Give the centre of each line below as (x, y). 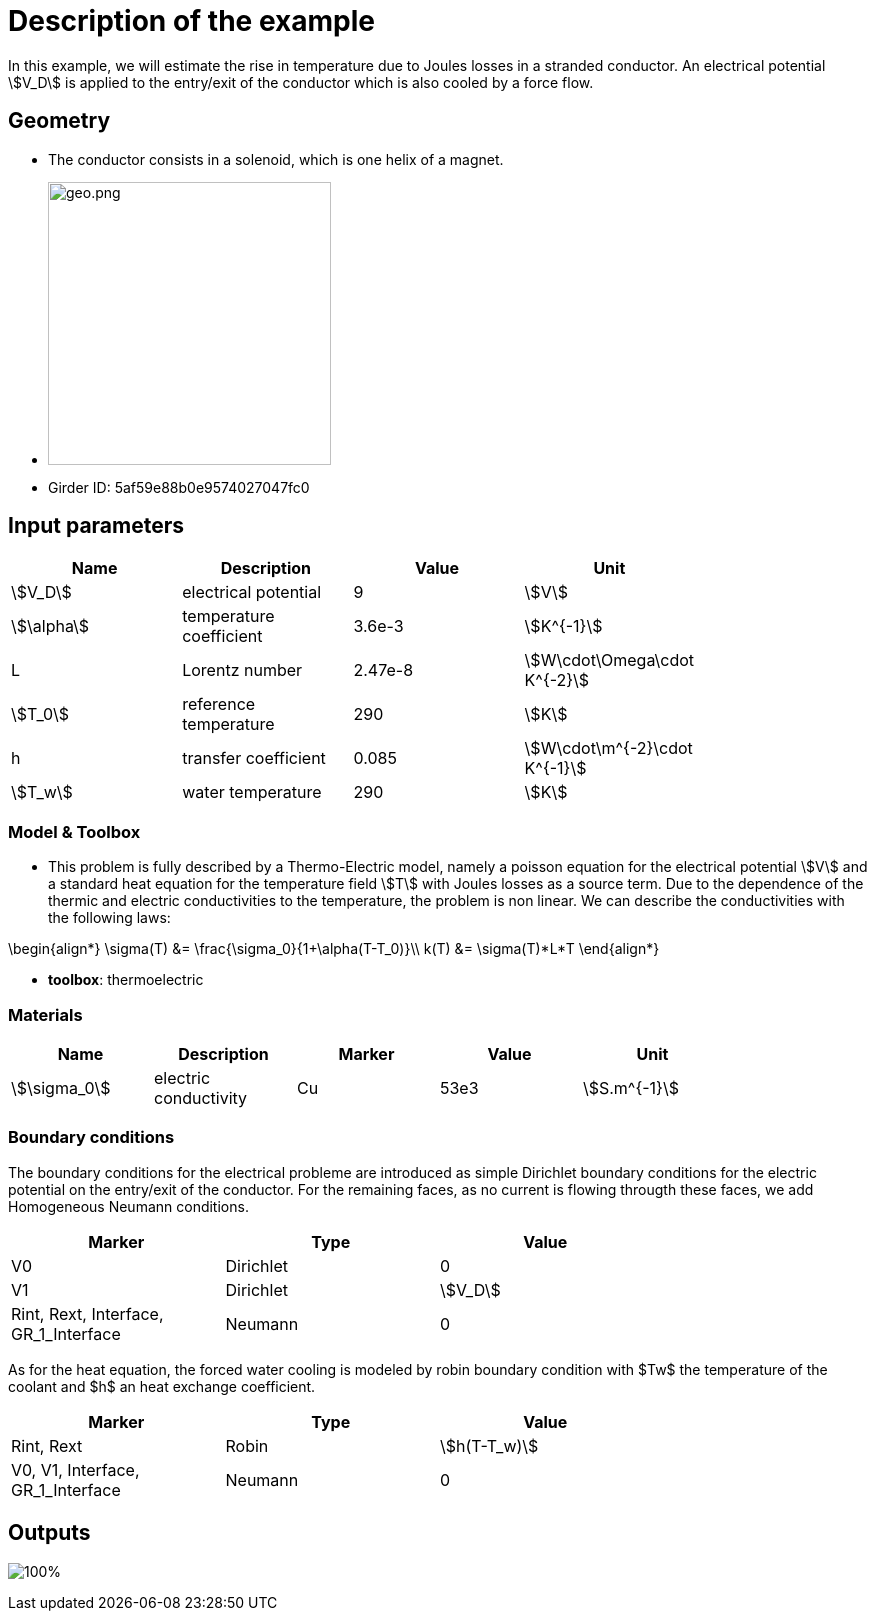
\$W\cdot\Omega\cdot (609, 660)
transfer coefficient (254, 758)
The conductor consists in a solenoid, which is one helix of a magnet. (276, 159)
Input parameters (96, 526)
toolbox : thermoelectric (126, 980)
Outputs (49, 1533)
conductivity (200, 1097)
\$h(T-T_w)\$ (489, 1445)
